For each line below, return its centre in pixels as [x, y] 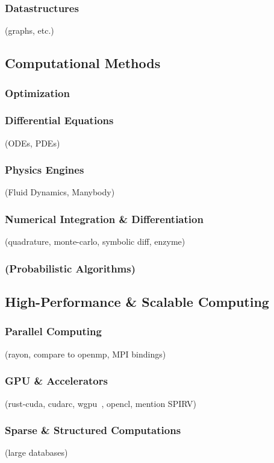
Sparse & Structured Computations [93, 430]
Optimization [37, 93]
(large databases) [36, 452]
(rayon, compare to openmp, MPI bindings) [86, 354]
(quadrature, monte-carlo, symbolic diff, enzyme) [95, 241]
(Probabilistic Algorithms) [70, 268]
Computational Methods [83, 63]
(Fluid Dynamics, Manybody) [60, 192]
